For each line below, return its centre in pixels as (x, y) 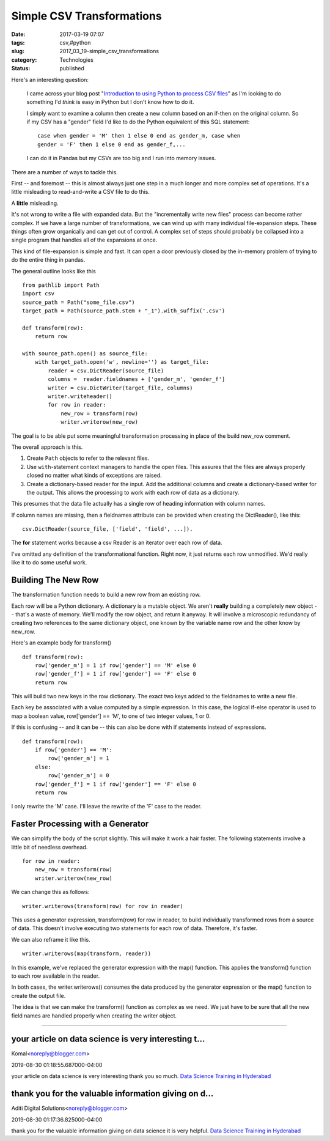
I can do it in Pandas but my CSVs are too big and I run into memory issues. (121, 158)
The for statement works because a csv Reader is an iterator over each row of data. (117, 543)
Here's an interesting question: (50, 79)
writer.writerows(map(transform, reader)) (87, 954)
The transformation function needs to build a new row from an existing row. (106, 595)
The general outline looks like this (53, 271)
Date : (18, 34)
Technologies (77, 60)
